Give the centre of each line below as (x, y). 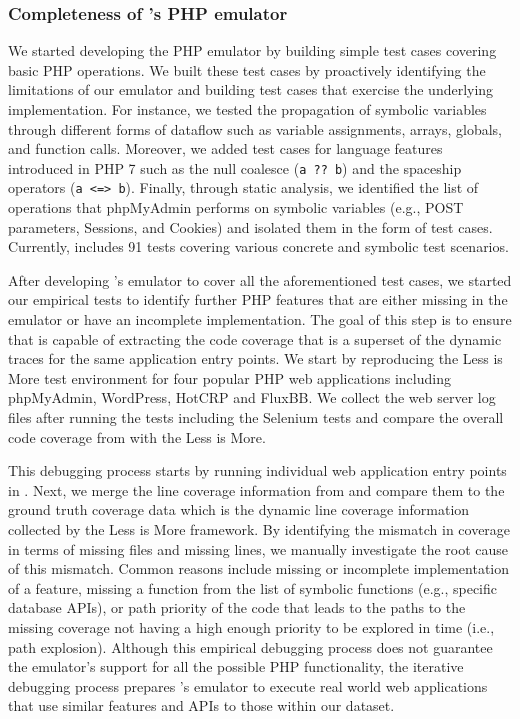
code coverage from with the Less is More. (137, 436)
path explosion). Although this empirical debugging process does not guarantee (250, 646)
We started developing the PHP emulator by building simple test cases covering (252, 50)
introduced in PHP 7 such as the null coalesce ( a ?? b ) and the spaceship (235, 167)
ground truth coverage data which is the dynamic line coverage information (239, 509)
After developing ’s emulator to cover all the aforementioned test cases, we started (260, 279)
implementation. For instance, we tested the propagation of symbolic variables (247, 109)
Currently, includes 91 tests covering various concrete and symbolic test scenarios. (258, 246)
